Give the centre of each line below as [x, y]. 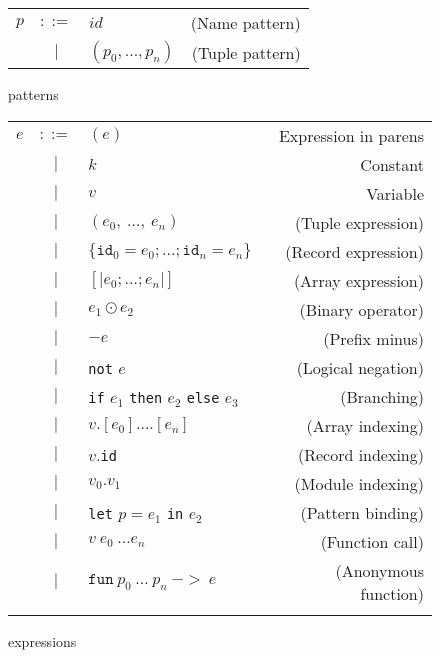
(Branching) [382, 396]
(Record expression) [354, 251]
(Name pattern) [245, 22]
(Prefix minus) [373, 338]
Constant [392, 164]
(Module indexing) [359, 483]
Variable [395, 193]
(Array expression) [358, 280]
